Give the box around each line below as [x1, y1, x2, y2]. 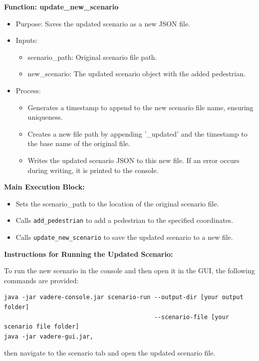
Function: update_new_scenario [4, 1, 119, 11]
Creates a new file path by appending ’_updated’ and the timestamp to [27, 128, 248, 139]
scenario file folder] [4, 323, 79, 331]
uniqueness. [27, 112, 63, 122]
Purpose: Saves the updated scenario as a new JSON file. [15, 18, 191, 28]
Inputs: [15, 35, 38, 45]
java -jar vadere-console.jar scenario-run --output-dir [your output [4, 294, 244, 301]
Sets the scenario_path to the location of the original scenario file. [15, 198, 219, 208]
